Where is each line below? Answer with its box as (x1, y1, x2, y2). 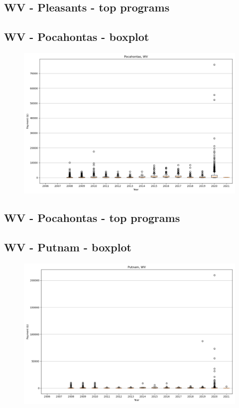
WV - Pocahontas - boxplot (4, 29, 149, 44)
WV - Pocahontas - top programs (4, 210, 180, 225)
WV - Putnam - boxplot (4, 239, 131, 255)
